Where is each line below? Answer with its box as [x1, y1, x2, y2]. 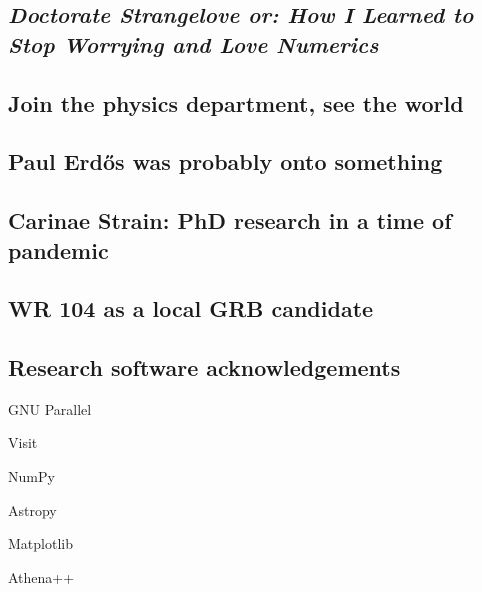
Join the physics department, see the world [8, 87, 464, 118]
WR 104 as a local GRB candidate [8, 293, 374, 324]
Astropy [8, 499, 57, 520]
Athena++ [8, 566, 75, 587]
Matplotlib [8, 533, 73, 554]
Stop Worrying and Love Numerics [8, 28, 379, 59]
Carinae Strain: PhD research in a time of [8, 205, 452, 236]
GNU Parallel [8, 398, 92, 419]
